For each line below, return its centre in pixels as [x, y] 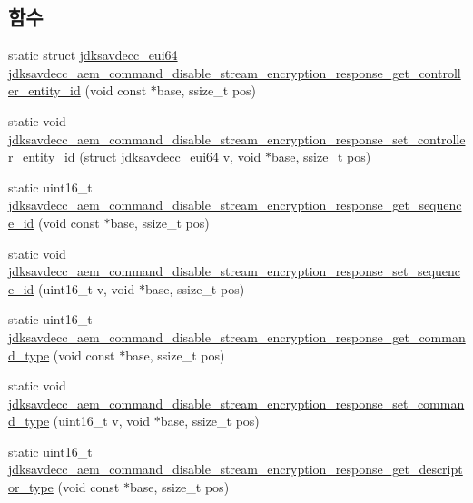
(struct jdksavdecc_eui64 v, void [170, 157]
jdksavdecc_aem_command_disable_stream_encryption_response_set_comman [236, 403]
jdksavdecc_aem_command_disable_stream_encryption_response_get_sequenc [235, 205]
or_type [31, 487]
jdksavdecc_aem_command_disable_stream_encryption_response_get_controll [235, 72]
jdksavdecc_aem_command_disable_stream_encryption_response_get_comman [237, 336]
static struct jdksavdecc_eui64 [93, 55]
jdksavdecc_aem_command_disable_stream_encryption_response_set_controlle [237, 138]
